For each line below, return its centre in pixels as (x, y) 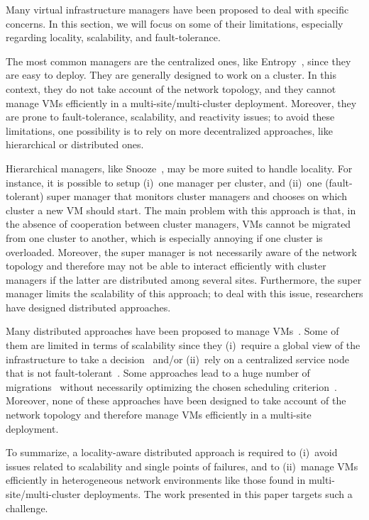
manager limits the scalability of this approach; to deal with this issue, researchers (184, 293)
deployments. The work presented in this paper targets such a (218, 494)
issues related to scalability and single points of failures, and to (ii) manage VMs (182, 466)
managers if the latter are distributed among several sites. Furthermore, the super (184, 279)
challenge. (27, 508)
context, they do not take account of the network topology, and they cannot (171, 88)
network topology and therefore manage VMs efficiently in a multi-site (159, 415)
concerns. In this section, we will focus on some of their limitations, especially (175, 23)
